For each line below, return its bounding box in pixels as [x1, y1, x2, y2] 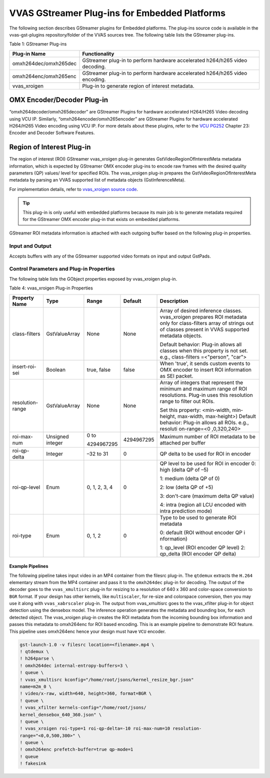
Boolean [45, 366, 66, 373]
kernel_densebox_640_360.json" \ [19, 711, 102, 717]
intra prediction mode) [159, 507, 212, 514]
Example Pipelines [9, 563, 48, 569]
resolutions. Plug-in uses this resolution [159, 391, 253, 398]
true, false [86, 366, 111, 373]
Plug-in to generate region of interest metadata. [82, 82, 194, 89]
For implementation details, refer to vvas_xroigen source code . [9, 186, 138, 192]
